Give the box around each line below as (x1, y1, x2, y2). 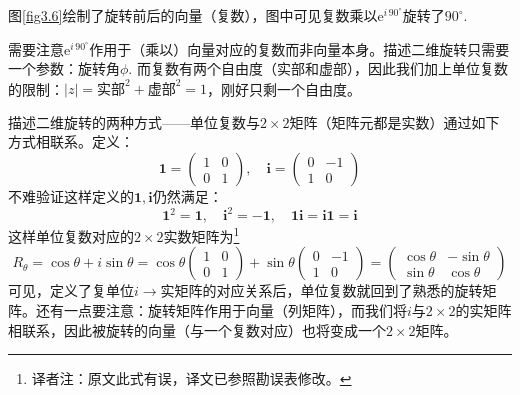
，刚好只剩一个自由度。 (207, 78, 362, 99)
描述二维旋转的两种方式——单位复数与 (8, 111, 260, 132)
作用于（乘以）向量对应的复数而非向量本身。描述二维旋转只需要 (89, 38, 510, 59)
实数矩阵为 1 (163, 223, 240, 246)
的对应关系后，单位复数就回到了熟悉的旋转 (202, 280, 483, 301)
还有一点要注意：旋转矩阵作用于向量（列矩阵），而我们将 (35, 300, 407, 320)
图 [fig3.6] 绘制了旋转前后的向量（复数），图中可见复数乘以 (8, 5, 378, 25)
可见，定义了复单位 (8, 280, 134, 301)
